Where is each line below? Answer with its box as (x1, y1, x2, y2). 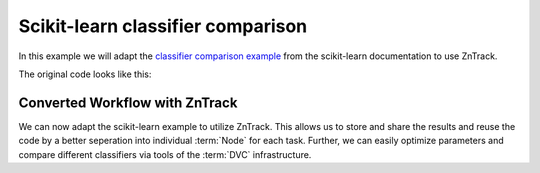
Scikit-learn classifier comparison (18, 15, 308, 37)
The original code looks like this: (18, 68, 152, 80)
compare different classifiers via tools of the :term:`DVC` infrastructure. (18, 148, 312, 160)
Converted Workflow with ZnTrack (18, 94, 238, 111)
